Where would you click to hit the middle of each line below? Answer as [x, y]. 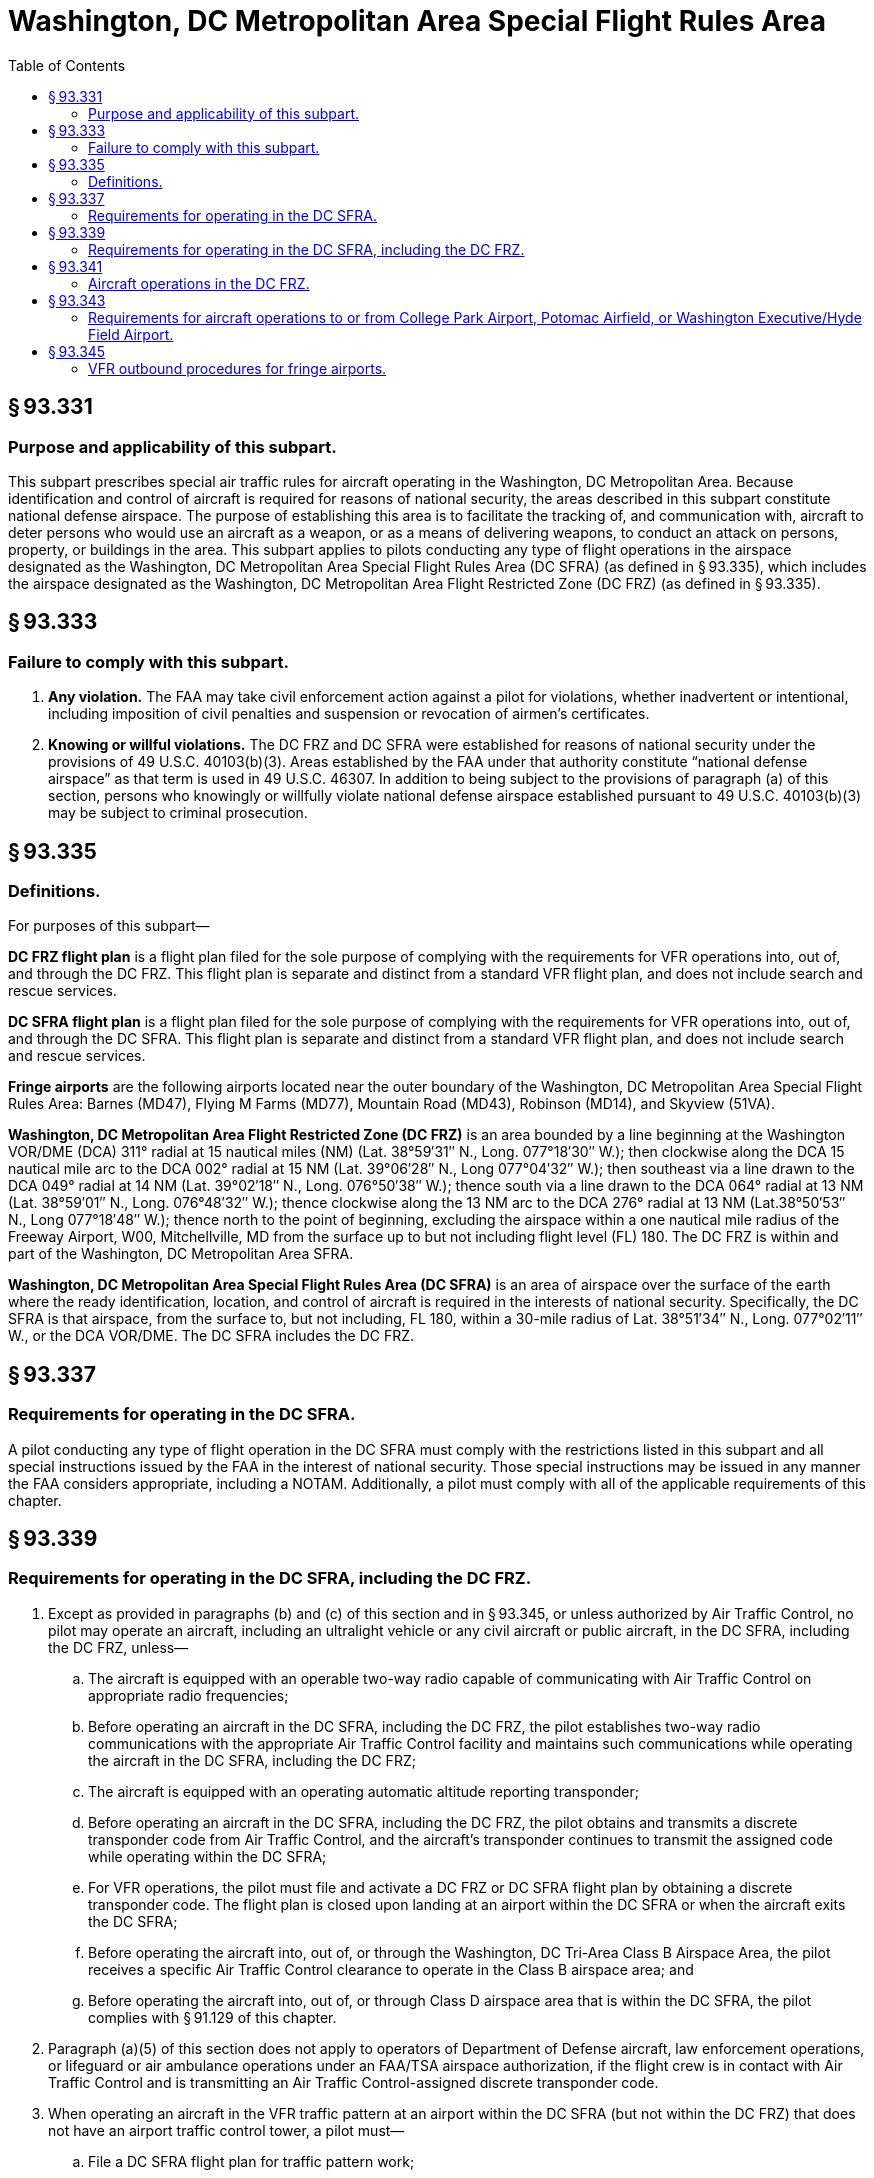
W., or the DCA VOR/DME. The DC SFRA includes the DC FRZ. [211, 1336]
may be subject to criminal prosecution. [178, 813]
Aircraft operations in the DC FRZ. [199, 283]
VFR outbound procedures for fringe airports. [237, 368]
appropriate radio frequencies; [188, 1695]
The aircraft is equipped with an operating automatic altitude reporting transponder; [363, 1791]
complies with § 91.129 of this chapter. [212, 2017]
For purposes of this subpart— [109, 926]
